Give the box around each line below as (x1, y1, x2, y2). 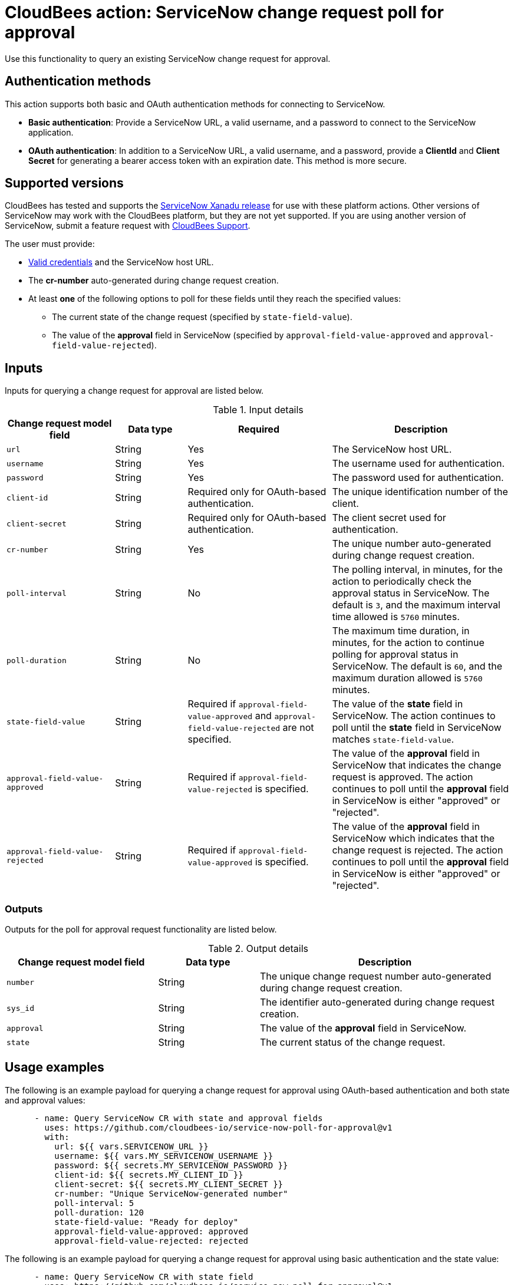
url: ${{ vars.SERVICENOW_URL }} (54, 1141, 209, 1151)
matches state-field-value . (332, 733, 454, 746)
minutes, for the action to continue (332, 637, 485, 649)
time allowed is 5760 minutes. (332, 611, 460, 623)
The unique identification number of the (332, 486, 508, 498)
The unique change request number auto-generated (259, 970, 492, 983)
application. (28, 127, 74, 137)
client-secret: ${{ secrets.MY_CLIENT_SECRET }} (54, 1179, 284, 1189)
